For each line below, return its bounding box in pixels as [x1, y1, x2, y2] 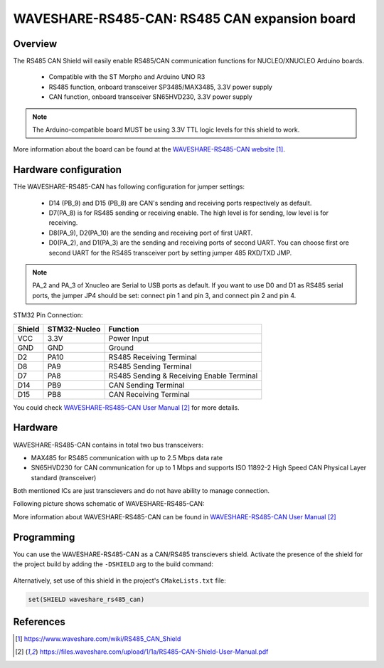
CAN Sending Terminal [108, 380, 185, 390]
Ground [108, 342, 134, 352]
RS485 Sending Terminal [108, 361, 192, 371]
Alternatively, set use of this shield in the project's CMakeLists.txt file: [13, 576, 227, 585]
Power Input [108, 333, 149, 343]
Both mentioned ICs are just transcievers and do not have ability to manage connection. [13, 487, 270, 495]
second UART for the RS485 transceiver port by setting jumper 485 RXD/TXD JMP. [48, 248, 292, 257]
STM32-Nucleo [47, 324, 101, 334]
